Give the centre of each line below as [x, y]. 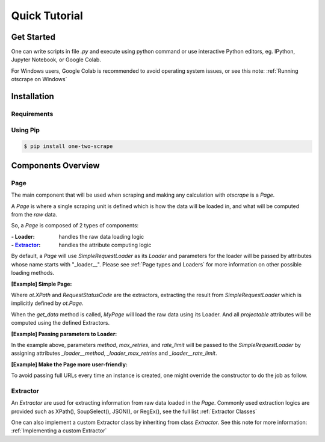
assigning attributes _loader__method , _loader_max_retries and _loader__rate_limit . [114, 353]
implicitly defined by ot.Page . [47, 303]
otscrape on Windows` [39, 79]
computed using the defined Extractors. [60, 323]
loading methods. [33, 273]
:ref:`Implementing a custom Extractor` [59, 431]
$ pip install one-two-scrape [68, 146]
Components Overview [55, 165]
